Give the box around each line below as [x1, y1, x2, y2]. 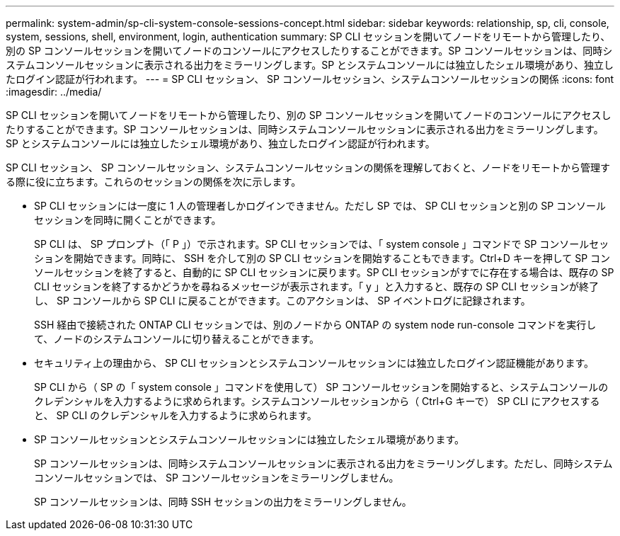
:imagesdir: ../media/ [6, 86, 102, 98]
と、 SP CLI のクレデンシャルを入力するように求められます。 [34, 409, 317, 421]
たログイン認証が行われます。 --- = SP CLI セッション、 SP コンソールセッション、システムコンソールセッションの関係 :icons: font [6, 73, 614, 85]
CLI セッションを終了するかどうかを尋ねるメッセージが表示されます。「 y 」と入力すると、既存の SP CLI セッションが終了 [34, 280, 599, 292]
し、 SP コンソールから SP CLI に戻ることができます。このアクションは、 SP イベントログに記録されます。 [34, 295, 531, 307]
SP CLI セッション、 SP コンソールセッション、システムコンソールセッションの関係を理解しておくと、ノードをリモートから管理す [6, 161, 610, 173]
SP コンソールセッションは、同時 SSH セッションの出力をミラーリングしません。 [34, 496, 412, 508]
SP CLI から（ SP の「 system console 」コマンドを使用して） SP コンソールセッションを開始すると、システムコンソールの [34, 381, 609, 393]
